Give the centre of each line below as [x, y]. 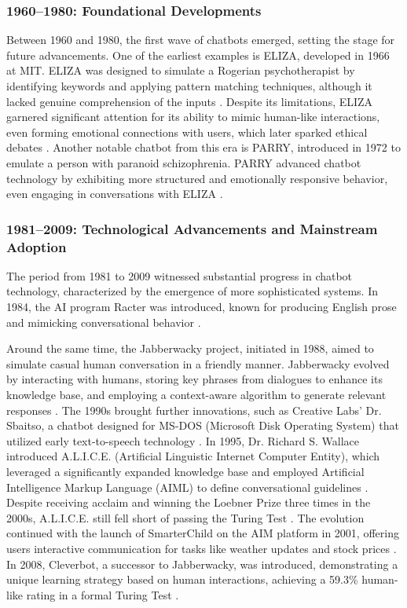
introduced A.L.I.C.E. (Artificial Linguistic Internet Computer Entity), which [193, 456]
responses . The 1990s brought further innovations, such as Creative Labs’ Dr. [194, 410]
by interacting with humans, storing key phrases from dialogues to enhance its [194, 379]
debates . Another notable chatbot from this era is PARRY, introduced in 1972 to [203, 147]
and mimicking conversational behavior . [104, 322]
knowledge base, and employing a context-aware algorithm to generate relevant [196, 395]
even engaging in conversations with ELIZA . [115, 194]
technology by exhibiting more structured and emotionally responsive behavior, [197, 178]
